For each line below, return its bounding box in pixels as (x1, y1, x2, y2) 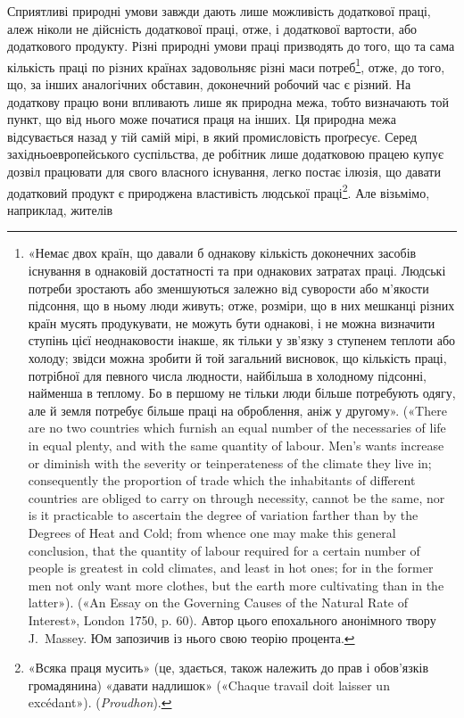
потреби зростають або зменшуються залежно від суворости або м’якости (28, 278, 429, 297)
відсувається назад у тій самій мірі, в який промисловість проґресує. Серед (7, 127, 418, 145)
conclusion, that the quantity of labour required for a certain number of (28, 541, 420, 559)
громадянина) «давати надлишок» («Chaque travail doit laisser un (28, 675, 390, 694)
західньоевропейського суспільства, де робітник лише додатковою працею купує (7, 144, 443, 163)
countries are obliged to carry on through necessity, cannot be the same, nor (28, 488, 445, 507)
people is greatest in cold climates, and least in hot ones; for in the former (28, 558, 434, 577)
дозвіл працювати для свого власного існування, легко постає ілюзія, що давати (7, 162, 441, 180)
